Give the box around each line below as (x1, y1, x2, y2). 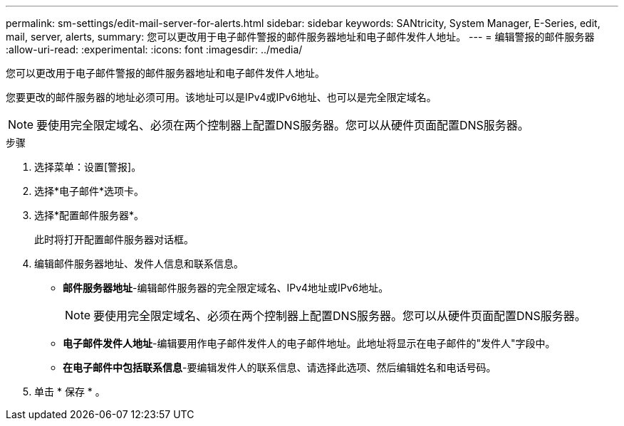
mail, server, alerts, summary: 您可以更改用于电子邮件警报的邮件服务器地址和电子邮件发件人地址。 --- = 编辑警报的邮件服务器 (6, 31, 595, 43)
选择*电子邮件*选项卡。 (34, 185, 145, 197)
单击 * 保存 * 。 (34, 385, 105, 398)
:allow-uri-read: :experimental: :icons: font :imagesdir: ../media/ (6, 43, 303, 55)
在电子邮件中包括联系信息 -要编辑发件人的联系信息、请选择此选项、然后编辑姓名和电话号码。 (63, 361, 496, 373)
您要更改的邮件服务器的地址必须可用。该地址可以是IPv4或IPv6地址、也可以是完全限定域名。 (6, 91, 437, 103)
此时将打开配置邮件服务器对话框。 (34, 233, 194, 245)
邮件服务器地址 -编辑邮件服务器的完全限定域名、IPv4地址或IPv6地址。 (63, 282, 389, 294)
